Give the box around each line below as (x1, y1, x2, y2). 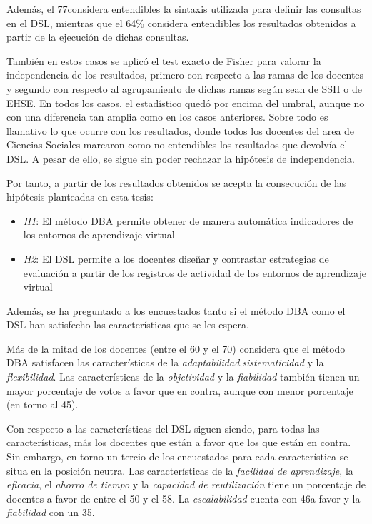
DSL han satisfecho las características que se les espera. (6, 317, 249, 332)
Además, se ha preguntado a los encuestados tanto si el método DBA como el (6, 303, 346, 318)
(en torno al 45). (6, 397, 79, 412)
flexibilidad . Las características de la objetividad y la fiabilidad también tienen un (6, 369, 360, 384)
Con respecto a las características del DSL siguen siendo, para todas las (6, 420, 320, 435)
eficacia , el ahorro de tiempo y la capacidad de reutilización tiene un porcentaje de (6, 477, 366, 492)
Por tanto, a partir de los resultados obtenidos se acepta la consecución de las (6, 175, 346, 190)
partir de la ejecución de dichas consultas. (6, 29, 189, 44)
